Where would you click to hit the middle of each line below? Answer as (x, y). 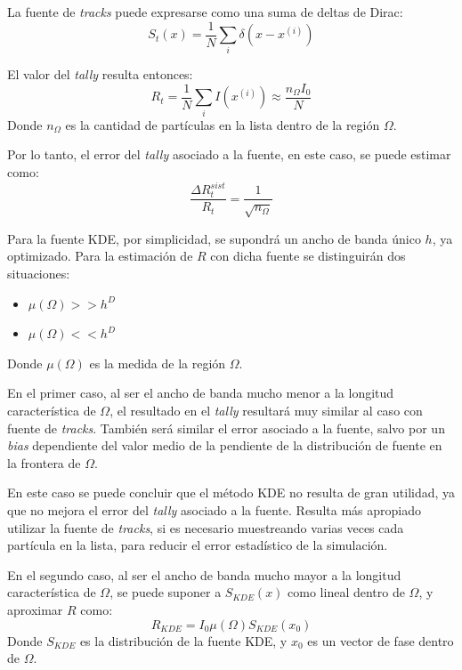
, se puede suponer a (166, 592)
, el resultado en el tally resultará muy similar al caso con (266, 411)
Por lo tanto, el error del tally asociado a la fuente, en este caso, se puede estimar (229, 154)
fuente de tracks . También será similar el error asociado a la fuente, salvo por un (226, 428)
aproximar (35, 609)
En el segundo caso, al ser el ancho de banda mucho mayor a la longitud (204, 574)
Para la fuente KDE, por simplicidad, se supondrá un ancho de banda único (214, 238)
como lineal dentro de (346, 592)
